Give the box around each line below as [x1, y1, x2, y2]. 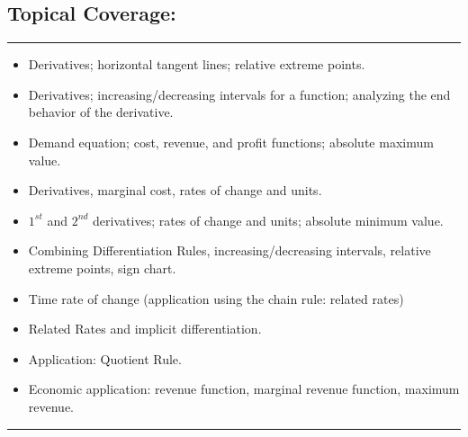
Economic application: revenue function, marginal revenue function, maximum [28, 379, 460, 398]
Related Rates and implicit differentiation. [28, 319, 262, 338]
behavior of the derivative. [28, 103, 174, 121]
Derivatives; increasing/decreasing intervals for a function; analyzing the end [28, 85, 451, 103]
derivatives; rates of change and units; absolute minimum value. [93, 210, 444, 229]
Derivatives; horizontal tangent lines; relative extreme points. [28, 55, 365, 74]
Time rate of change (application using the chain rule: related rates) [28, 289, 404, 308]
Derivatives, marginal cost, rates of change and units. [28, 181, 322, 200]
